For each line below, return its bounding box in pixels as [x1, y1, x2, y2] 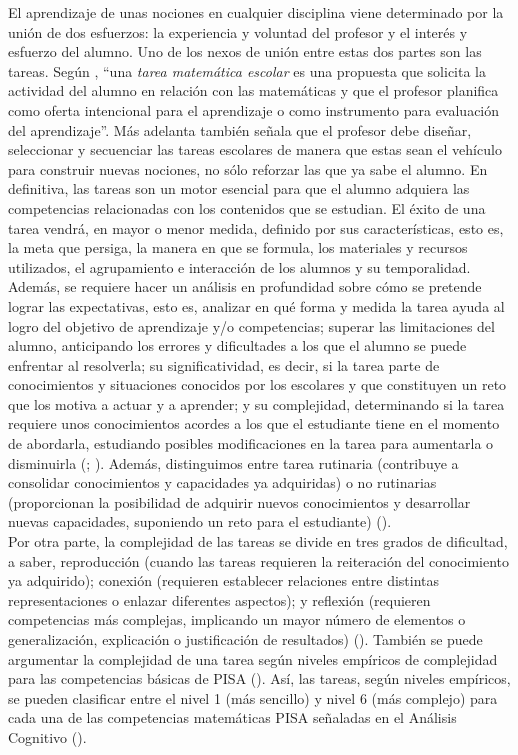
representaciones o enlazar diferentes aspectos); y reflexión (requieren [8, 589, 431, 610]
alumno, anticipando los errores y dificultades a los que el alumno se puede [8, 335, 467, 356]
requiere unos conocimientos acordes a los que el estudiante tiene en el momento [8, 413, 500, 434]
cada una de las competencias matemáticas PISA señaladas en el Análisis [8, 707, 457, 728]
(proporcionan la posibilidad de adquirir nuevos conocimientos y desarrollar [8, 491, 471, 512]
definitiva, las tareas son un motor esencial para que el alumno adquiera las [8, 178, 470, 199]
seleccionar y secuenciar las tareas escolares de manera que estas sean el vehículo [8, 139, 502, 160]
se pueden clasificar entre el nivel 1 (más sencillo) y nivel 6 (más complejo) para [8, 687, 498, 708]
